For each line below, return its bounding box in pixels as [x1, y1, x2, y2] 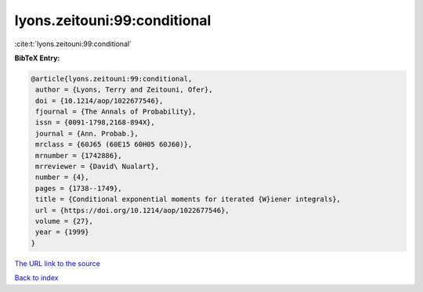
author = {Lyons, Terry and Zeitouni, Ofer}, [35, 85, 213, 94]
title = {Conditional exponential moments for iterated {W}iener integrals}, [35, 195, 341, 204]
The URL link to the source [14, 258, 101, 268]
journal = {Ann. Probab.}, [35, 129, 139, 138]
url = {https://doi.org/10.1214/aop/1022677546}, [35, 206, 230, 214]
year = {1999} [35, 228, 89, 236]
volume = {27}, [35, 217, 94, 225]
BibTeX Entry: [14, 53, 60, 63]
